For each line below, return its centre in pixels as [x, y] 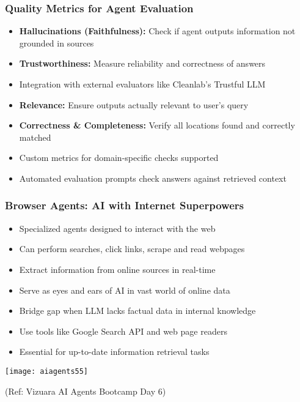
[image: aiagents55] [47, 371]
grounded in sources [57, 43]
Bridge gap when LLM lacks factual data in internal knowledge [137, 311]
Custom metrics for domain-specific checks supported [119, 158]
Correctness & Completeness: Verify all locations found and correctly [157, 125]
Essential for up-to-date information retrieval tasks [114, 352]
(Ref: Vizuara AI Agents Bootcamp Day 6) [86, 391]
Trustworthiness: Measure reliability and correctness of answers [142, 63]
